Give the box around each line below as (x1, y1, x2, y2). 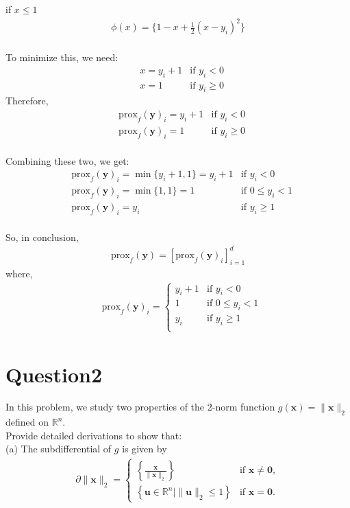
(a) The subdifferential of (5, 441, 112, 456)
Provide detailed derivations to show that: (5, 428, 182, 442)
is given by (122, 441, 167, 456)
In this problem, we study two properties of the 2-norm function (5, 400, 275, 414)
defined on (5, 415, 49, 429)
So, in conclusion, (5, 229, 79, 244)
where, (5, 266, 33, 280)
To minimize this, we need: (5, 50, 118, 65)
